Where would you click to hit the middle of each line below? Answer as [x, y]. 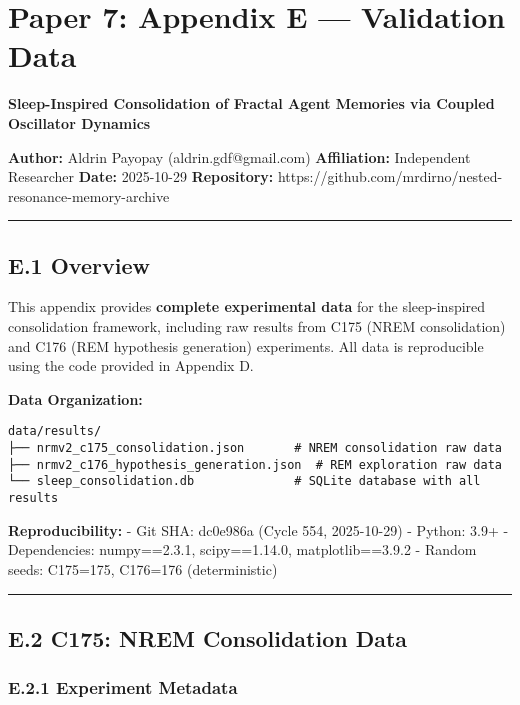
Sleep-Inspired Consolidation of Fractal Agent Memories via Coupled [251, 103]
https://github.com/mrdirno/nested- [390, 176]
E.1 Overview [79, 264]
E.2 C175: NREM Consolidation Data [208, 637]
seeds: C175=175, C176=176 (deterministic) [143, 568]
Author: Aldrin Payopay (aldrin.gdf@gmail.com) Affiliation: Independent [239, 156]
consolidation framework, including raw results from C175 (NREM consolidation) [257, 326]
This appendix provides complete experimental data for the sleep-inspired [247, 306]
